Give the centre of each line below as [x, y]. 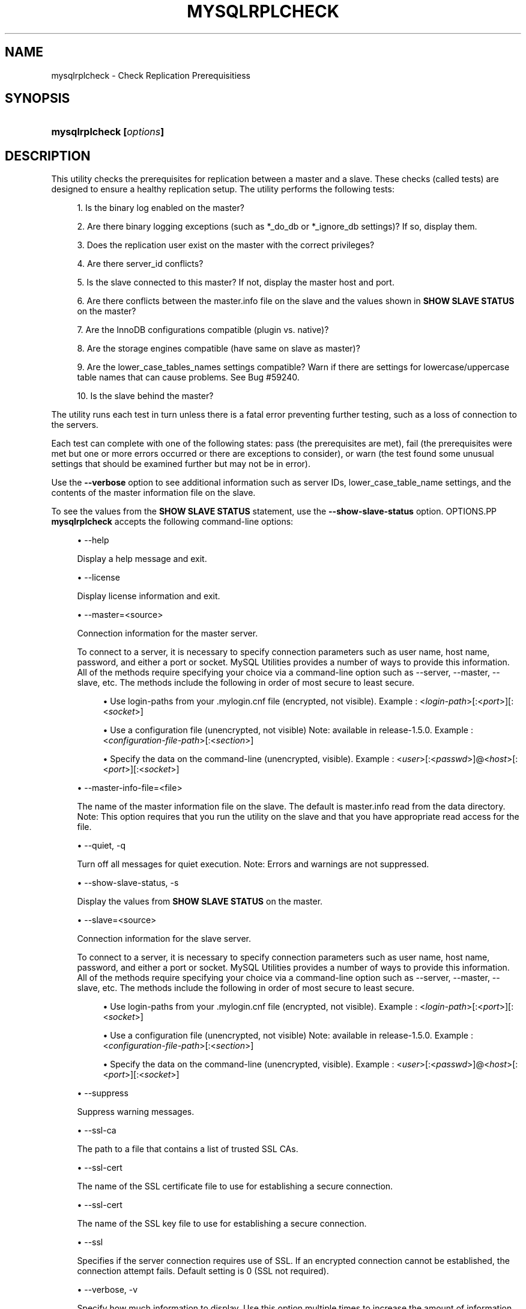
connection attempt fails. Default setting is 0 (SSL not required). [203, 1271]
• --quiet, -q [101, 846]
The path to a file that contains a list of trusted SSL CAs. [188, 1149]
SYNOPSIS [38, 99]
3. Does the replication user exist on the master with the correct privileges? [226, 245]
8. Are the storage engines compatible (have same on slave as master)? [219, 349]
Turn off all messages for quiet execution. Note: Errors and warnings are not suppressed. [253, 864]
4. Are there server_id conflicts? [140, 264]
